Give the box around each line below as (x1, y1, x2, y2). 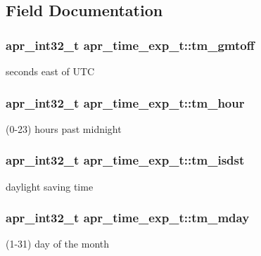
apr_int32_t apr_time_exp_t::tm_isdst (6, 151, 245, 169)
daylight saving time (6, 179, 94, 193)
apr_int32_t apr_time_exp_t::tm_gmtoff (6, 36, 255, 53)
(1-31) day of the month (6, 236, 109, 251)
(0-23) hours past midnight (6, 121, 122, 136)
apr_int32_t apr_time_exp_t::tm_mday (6, 209, 250, 226)
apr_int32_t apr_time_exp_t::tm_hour (6, 94, 245, 111)
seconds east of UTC (6, 64, 95, 78)
